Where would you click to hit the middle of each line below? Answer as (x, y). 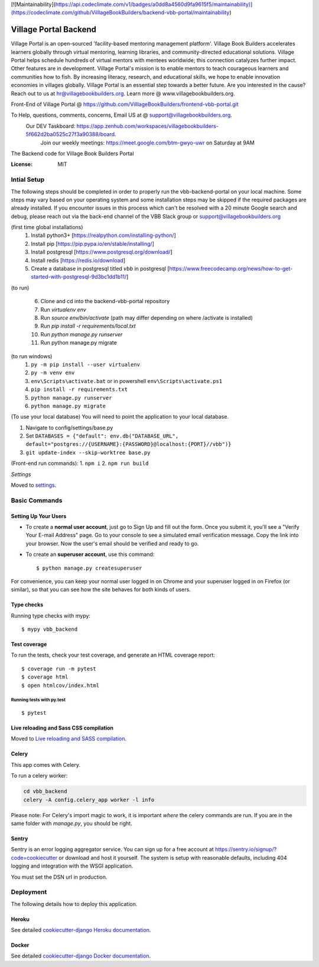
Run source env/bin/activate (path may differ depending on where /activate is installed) (147, 317)
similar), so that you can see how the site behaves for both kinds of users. (101, 590)
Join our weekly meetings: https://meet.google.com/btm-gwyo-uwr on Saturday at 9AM (148, 143)
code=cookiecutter (34, 857)
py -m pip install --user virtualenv (86, 364)
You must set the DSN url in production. (59, 877)
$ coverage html (45, 677)
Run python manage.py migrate (79, 343)
